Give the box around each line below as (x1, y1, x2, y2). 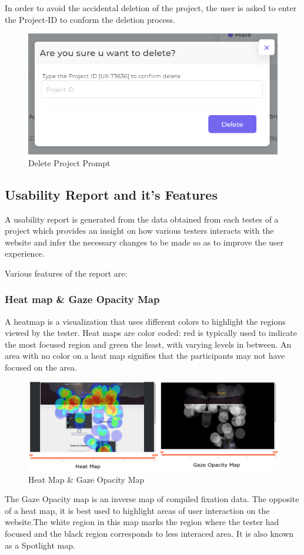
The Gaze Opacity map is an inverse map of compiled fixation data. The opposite (5, 493, 299, 505)
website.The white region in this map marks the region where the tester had (5, 516, 279, 528)
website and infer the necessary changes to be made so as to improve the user (5, 236, 284, 248)
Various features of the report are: (5, 267, 128, 279)
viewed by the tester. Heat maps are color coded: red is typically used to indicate (5, 327, 298, 339)
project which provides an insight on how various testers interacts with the (5, 224, 274, 237)
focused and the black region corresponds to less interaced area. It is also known (5, 527, 294, 539)
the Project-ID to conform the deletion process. (5, 13, 175, 25)
